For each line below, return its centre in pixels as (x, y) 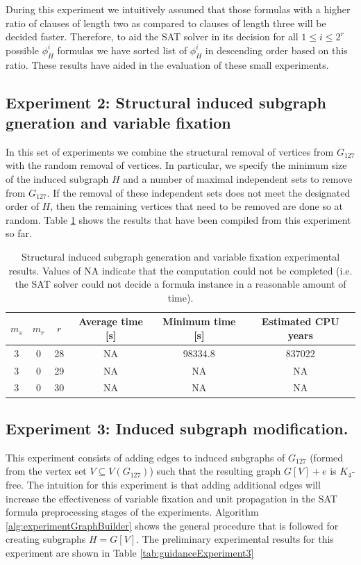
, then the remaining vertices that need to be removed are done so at (197, 206)
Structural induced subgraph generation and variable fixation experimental (180, 256)
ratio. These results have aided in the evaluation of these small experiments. (167, 64)
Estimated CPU (300, 321)
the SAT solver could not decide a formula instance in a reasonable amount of (180, 284)
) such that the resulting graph (215, 471)
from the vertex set (46, 471)
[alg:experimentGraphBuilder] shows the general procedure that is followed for (172, 525)
